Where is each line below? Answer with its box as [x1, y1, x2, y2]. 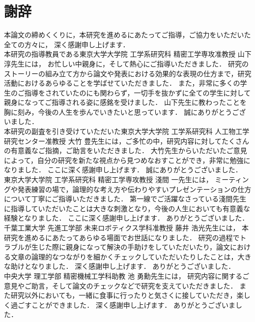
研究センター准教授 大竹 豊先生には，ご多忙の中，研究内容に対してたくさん [4, 135, 249, 146]
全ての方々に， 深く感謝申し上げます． [4, 39, 130, 49]
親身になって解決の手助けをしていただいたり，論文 [65, 242, 230, 252]
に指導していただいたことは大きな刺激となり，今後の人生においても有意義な [4, 203, 251, 213]
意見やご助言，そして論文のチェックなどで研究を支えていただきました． [4, 280, 237, 290]
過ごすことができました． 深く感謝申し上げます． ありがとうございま [10, 299, 235, 310]
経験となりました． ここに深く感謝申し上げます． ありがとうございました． [4, 213, 249, 223]
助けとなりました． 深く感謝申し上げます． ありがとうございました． [10, 261, 235, 271]
